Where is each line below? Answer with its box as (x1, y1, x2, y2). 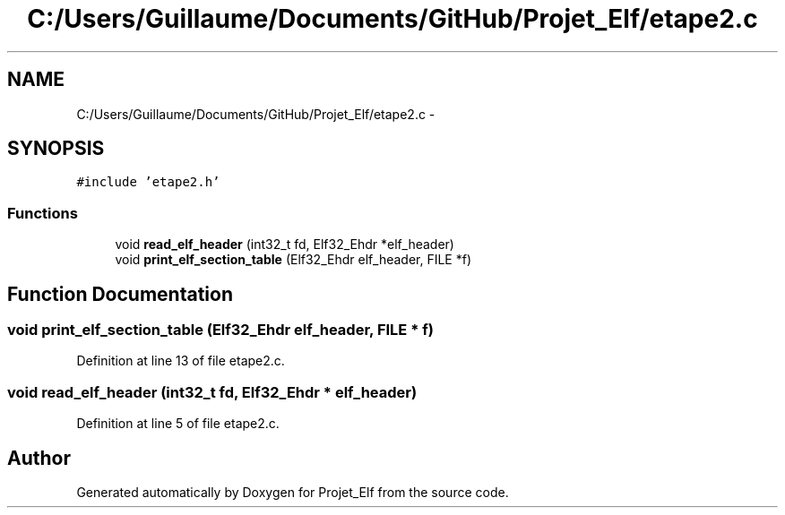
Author (7, 446, 71, 469)
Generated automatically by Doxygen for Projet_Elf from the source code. (76, 485, 509, 500)
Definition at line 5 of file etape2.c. (76, 416, 280, 432)
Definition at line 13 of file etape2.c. (76, 353, 285, 369)
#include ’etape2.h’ (76, 175, 220, 190)
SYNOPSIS (7, 137, 105, 160)
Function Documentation (7, 282, 233, 305)
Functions (7, 203, 78, 222)
